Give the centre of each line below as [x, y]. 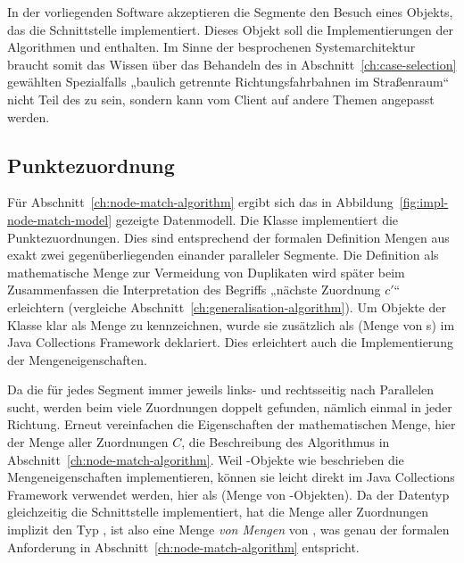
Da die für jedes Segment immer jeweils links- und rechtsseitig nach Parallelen [221, 389]
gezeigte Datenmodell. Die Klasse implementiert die [257, 219]
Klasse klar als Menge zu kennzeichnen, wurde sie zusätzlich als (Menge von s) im [231, 324]
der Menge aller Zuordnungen [88, 442]
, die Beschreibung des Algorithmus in [286, 442]
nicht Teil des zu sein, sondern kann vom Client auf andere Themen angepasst [221, 99]
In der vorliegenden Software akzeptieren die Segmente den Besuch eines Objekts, [230, 12]
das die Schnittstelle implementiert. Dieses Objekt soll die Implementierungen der [231, 29]
